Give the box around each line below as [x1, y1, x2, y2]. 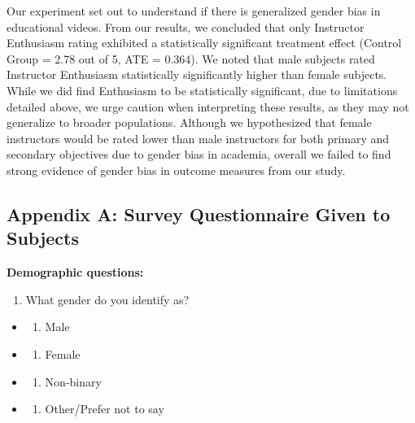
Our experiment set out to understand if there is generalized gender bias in [7, 2, 381, 19]
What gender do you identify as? [25, 290, 190, 307]
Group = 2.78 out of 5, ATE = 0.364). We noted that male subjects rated [7, 50, 375, 67]
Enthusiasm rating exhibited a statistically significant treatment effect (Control [7, 34, 402, 51]
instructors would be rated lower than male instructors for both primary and [7, 129, 390, 146]
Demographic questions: [7, 264, 144, 281]
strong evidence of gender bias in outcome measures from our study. [7, 161, 346, 178]
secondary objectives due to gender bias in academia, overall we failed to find [7, 146, 391, 163]
